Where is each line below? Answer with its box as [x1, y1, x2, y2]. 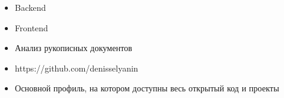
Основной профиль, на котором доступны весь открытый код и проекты [14, 82, 279, 94]
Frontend [14, 21, 48, 34]
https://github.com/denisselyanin [14, 61, 138, 74]
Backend [14, 1, 46, 13]
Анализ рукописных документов [14, 41, 132, 54]
